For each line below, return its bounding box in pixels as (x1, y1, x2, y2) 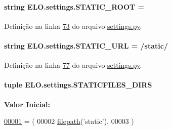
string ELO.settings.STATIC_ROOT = (4, 1, 145, 12)
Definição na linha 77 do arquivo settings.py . (4, 60, 142, 70)
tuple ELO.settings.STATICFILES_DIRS (4, 79, 152, 90)
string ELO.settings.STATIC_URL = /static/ (4, 40, 168, 51)
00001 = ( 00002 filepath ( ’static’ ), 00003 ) (4, 116, 134, 126)
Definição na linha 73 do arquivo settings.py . (4, 20, 142, 31)
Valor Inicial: (4, 99, 51, 109)
